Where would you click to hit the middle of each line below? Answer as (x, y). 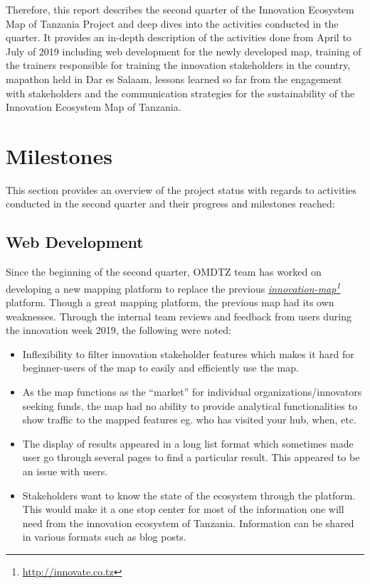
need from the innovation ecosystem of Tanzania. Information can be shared (188, 523)
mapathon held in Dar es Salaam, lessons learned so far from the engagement (174, 79)
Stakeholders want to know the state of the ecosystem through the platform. (189, 495)
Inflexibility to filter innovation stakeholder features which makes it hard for (188, 353)
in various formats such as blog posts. (104, 537)
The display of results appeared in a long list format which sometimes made (188, 443)
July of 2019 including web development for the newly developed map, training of (184, 51)
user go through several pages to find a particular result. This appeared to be (191, 457)
